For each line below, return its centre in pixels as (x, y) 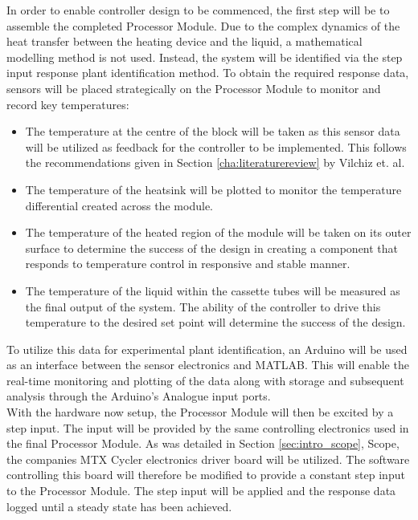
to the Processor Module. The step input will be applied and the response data (201, 491)
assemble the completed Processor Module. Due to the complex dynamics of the (203, 25)
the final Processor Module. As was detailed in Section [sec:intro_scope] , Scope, (203, 443)
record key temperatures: (68, 104)
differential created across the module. (119, 205)
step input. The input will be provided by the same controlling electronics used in (208, 427)
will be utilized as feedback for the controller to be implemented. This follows (216, 146)
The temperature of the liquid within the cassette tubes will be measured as (213, 290)
